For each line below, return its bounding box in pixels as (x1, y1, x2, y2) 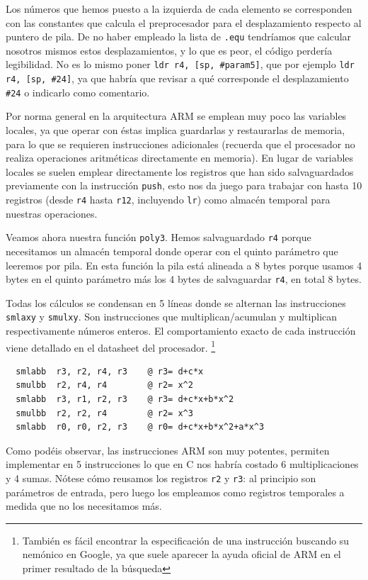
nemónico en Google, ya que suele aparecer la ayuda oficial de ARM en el (22, 547, 341, 562)
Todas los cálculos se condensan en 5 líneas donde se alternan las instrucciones (6, 295, 346, 310)
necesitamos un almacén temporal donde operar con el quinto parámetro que (6, 243, 338, 258)
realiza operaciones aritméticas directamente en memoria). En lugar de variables (6, 150, 354, 165)
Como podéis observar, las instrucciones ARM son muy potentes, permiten (6, 442, 330, 457)
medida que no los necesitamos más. (6, 498, 162, 513)
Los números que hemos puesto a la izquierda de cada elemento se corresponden (6, 1, 352, 16)
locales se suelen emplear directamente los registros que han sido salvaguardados (6, 164, 354, 179)
